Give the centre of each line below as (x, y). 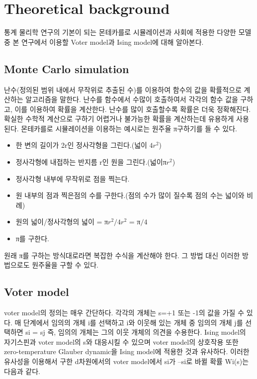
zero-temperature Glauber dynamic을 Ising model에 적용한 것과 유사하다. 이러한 (127, 351)
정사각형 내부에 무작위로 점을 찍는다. (73, 178)
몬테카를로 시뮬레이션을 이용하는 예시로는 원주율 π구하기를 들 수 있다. (129, 128)
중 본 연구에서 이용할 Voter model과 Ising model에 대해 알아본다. (104, 42)
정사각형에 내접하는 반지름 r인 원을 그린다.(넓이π (91, 162)
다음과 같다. (22, 371)
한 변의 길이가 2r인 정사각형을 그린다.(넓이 (81, 145)
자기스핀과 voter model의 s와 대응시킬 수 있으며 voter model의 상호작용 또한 (121, 341)
